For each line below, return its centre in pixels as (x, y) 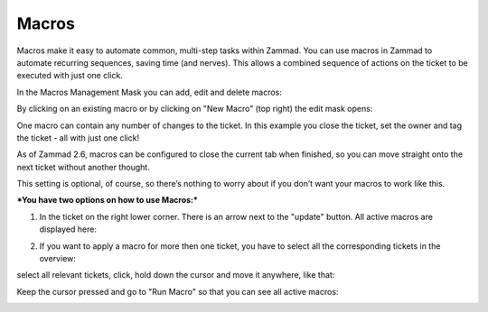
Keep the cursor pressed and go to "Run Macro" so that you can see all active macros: (178, 291)
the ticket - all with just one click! (78, 138)
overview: (58, 259)
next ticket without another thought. (84, 167)
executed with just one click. (70, 76)
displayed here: (68, 229)
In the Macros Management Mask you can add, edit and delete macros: (149, 92)
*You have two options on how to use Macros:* (108, 200)
